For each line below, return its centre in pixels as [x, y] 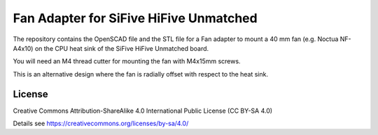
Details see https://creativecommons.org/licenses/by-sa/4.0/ [101, 124]
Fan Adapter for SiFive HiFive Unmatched [135, 18]
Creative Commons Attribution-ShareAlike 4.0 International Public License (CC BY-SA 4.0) [143, 111]
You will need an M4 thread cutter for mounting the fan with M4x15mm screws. [127, 61]
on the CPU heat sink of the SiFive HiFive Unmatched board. [122, 48]
